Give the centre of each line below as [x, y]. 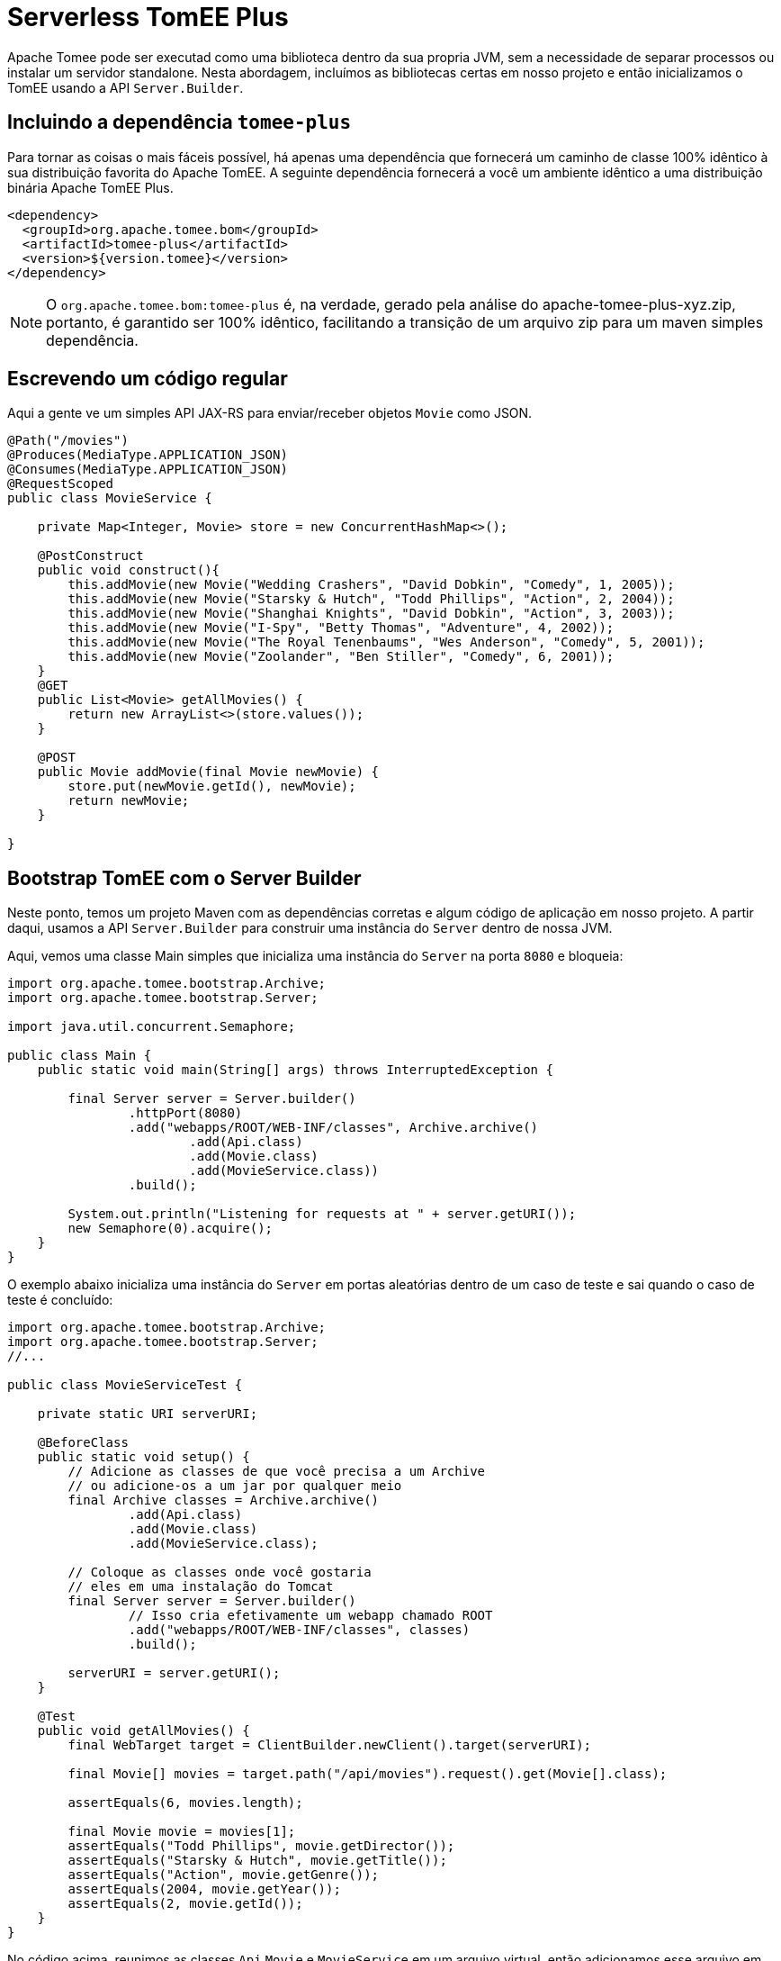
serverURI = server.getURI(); [174, 1673]
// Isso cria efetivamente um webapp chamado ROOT [310, 1616]
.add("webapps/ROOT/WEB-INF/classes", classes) [299, 1630]
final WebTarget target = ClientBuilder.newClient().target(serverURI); [330, 1745]
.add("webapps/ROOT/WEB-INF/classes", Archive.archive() [333, 1128]
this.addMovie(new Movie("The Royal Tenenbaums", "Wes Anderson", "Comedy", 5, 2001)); [386, 642]
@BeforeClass [83, 1443]
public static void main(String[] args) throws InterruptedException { [295, 1070]
